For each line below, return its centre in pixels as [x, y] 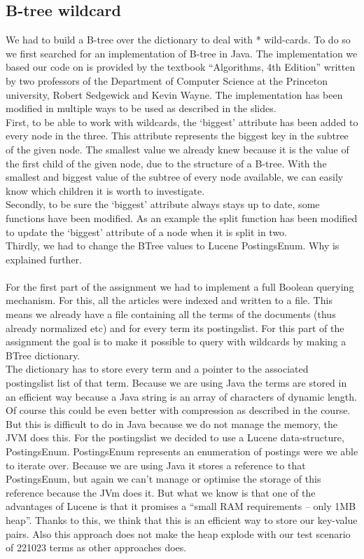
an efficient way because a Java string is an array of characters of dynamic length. [181, 396]
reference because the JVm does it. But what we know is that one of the [161, 492]
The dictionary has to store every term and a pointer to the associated [157, 369]
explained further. [44, 259]
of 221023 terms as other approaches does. [96, 547]
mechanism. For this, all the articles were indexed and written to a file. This [169, 300]
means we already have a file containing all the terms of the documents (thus [171, 314]
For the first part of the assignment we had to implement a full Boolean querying [180, 286]
